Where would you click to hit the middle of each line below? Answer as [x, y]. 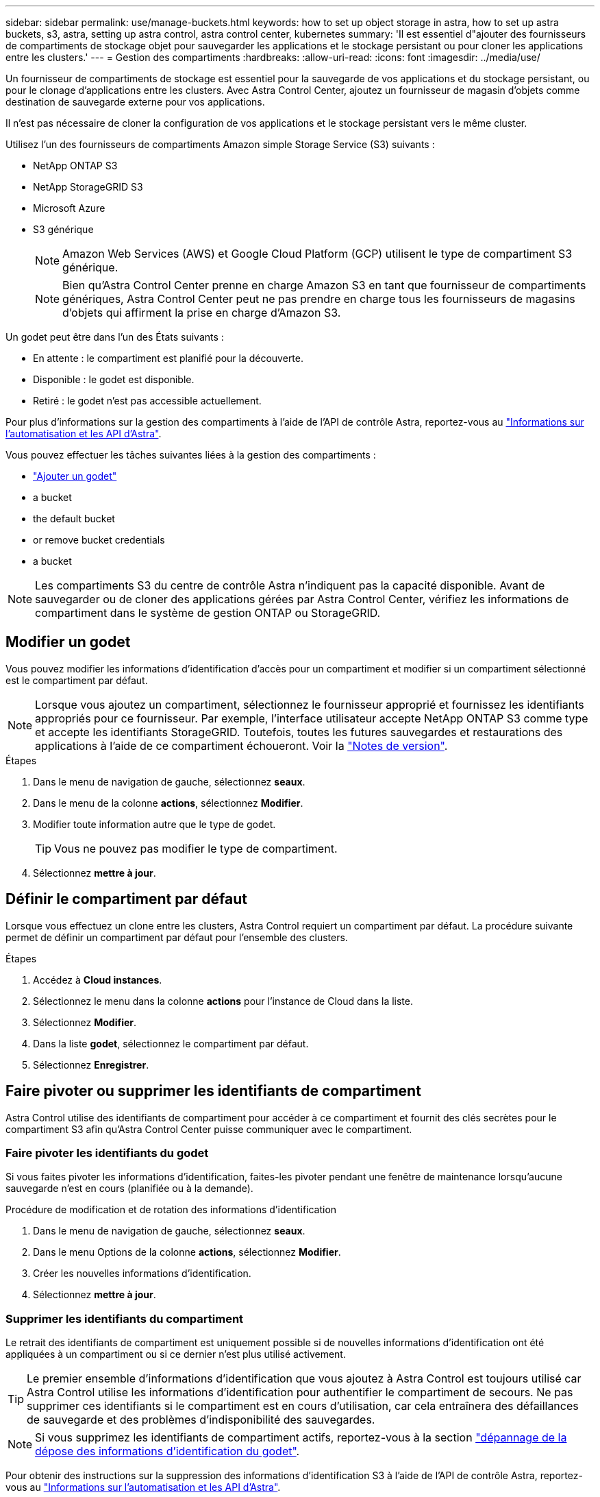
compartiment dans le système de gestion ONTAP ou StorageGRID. [208, 613]
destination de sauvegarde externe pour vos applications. [135, 102]
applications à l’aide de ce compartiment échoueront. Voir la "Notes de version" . [241, 745]
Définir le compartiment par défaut [126, 899]
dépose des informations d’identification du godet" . [167, 1451]
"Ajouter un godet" [75, 476]
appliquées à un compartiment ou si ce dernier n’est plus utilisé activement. [176, 1354]
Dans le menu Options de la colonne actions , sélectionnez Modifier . [187, 1252]
